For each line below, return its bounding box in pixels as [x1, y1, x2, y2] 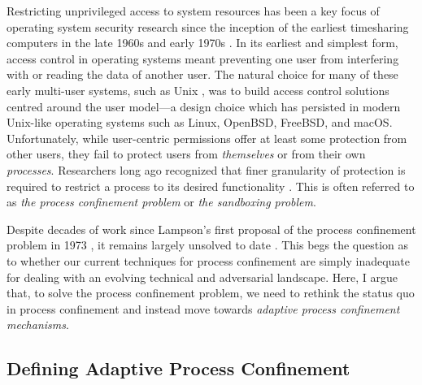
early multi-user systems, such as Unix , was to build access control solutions [7, 81, 389, 98]
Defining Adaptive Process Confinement [7, 356, 350, 381]
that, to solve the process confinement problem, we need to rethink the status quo [7, 284, 415, 301]
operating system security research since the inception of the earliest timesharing [7, 18, 409, 35]
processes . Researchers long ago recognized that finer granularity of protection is [7, 161, 406, 178]
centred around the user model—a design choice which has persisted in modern [7, 97, 401, 115]
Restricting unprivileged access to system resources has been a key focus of [7, 2, 380, 19]
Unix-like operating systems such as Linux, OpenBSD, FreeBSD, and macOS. [7, 114, 393, 131]
